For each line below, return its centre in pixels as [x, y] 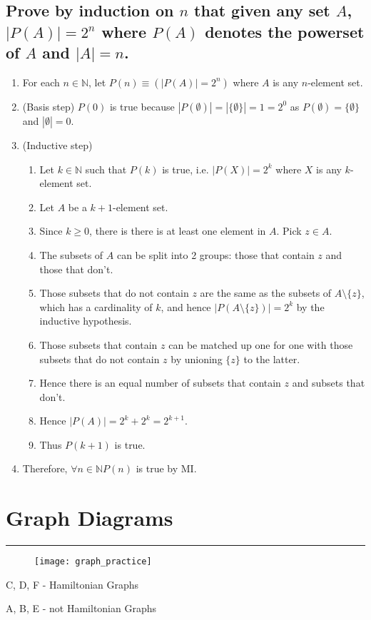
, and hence [186, 306]
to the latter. [272, 359]
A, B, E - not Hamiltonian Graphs [81, 608]
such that [106, 169]
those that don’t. [76, 269]
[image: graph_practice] [93, 562]
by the [310, 306]
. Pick [289, 231]
